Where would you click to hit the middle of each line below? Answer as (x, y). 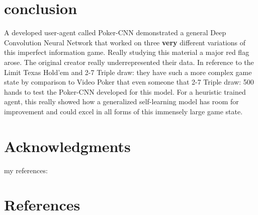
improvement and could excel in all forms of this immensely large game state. (123, 111)
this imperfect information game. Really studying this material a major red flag (127, 52)
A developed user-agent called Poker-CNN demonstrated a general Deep (115, 32)
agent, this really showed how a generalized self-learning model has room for (121, 101)
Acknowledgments (67, 146)
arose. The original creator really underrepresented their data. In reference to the (129, 62)
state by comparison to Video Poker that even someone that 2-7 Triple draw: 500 (129, 82)
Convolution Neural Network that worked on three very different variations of (125, 42)
